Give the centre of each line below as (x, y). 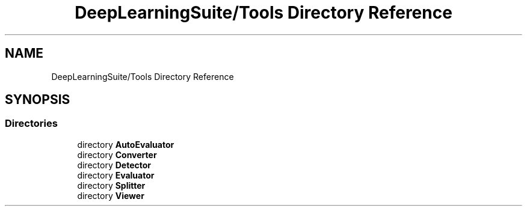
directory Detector (114, 165)
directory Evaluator (116, 175)
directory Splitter (111, 185)
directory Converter (117, 154)
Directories (31, 124)
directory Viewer (111, 195)
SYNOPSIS (38, 100)
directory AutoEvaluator (126, 144)
